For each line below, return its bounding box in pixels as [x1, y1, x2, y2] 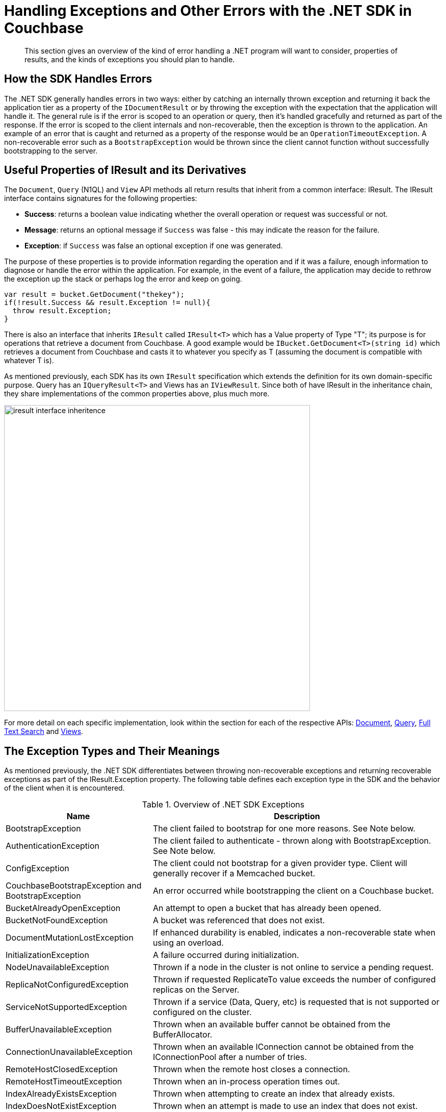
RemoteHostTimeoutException [6, 1076, 122, 1087]
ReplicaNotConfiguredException [6, 979, 129, 990]
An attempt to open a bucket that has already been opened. [152, 903, 381, 914]
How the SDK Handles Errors [4, 72, 152, 86]
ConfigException [6, 863, 69, 874]
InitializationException [6, 950, 89, 961]
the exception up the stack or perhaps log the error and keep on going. [4, 274, 242, 284]
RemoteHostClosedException [6, 1064, 118, 1075]
